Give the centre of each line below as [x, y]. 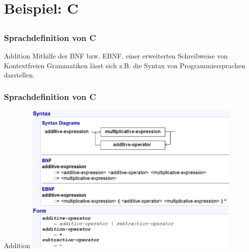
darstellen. [19, 75]
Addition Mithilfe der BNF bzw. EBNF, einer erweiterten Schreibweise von [116, 56]
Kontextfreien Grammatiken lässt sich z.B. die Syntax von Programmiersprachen [124, 65]
